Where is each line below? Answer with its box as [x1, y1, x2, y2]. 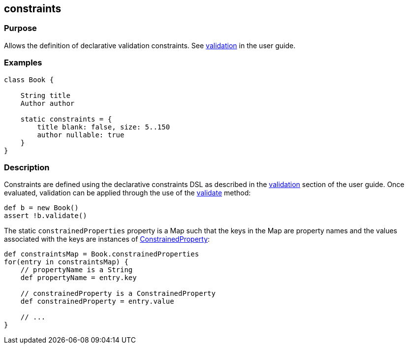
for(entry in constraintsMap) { [4, 258, 128, 266]
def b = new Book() [4, 204, 79, 212]
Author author [20, 99, 75, 107]
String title [20, 91, 70, 99]
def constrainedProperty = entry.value [20, 297, 174, 306]
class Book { [4, 75, 54, 84]
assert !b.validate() [4, 212, 87, 220]
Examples [4, 58, 42, 68]
